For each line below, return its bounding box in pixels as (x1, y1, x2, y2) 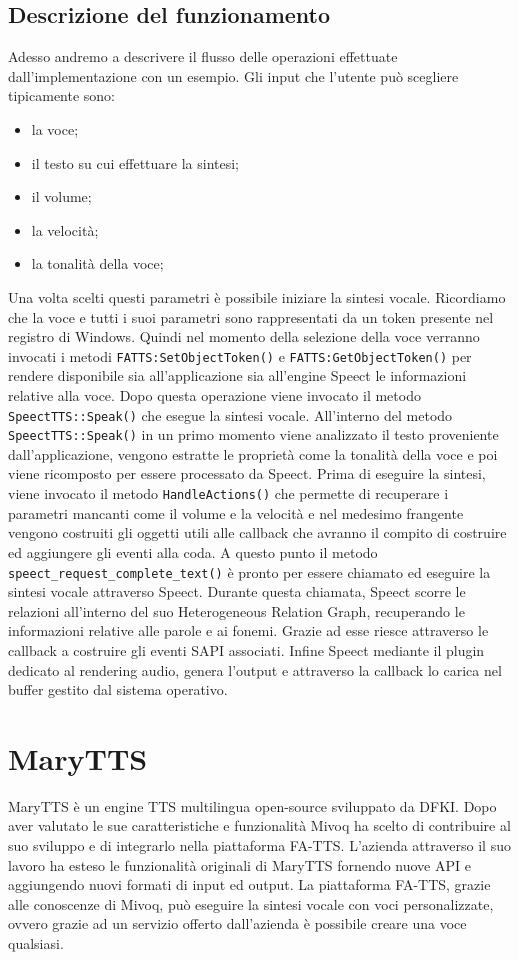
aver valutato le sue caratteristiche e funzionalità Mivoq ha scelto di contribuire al (8, 815, 511, 836)
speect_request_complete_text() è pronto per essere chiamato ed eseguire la (8, 561, 491, 582)
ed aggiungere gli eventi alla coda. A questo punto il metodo (8, 541, 378, 562)
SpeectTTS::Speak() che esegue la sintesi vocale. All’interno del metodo (8, 404, 453, 425)
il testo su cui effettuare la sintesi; (31, 152, 239, 173)
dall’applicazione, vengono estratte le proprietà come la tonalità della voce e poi (8, 443, 498, 464)
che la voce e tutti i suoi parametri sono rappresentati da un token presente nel (8, 306, 494, 327)
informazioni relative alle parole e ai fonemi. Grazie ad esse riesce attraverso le (8, 620, 489, 641)
